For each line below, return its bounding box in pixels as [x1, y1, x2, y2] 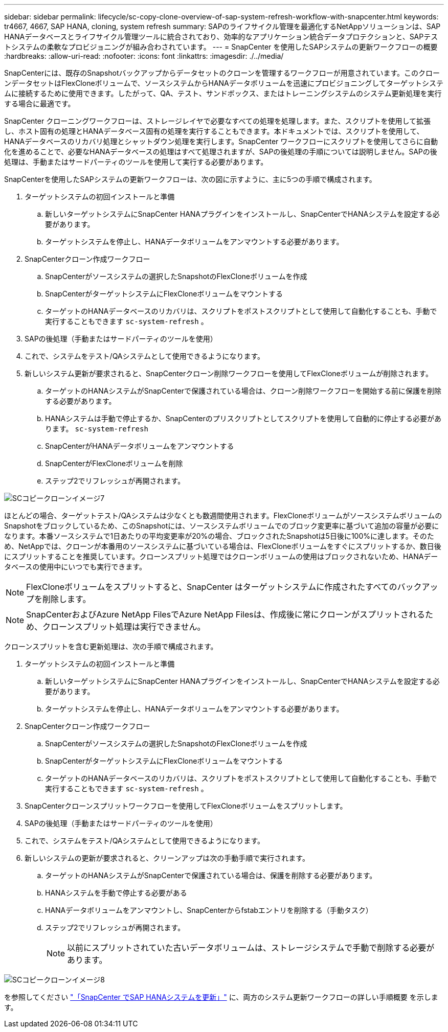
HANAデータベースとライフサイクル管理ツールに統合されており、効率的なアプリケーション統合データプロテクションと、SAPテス [4, 32, 438, 41]
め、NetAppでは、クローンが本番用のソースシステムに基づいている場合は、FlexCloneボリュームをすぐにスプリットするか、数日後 [4, 542, 441, 551]
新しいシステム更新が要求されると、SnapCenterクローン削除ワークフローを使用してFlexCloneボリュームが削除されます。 [25, 369, 433, 378]
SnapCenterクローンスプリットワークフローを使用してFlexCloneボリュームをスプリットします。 [25, 801, 347, 810]
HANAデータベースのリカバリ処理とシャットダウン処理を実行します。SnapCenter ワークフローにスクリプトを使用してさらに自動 [4, 137, 438, 146]
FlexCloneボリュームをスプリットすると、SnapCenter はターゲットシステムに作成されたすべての [26, 582, 397, 592]
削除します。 [42, 594, 91, 604]
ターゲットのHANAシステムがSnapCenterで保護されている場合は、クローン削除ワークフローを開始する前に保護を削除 [45, 386, 441, 395]
